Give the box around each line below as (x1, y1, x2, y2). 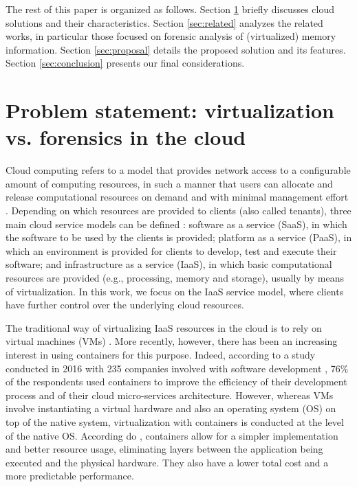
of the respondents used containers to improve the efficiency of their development (6, 374, 347, 389)
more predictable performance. (6, 468, 134, 483)
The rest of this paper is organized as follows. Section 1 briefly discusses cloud (6, 2, 335, 16)
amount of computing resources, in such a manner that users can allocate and (6, 176, 333, 190)
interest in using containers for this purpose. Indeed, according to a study (6, 348, 316, 361)
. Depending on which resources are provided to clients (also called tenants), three (6, 203, 351, 218)
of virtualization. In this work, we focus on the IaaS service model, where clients (6, 284, 344, 298)
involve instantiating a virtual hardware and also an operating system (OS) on (6, 401, 336, 416)
